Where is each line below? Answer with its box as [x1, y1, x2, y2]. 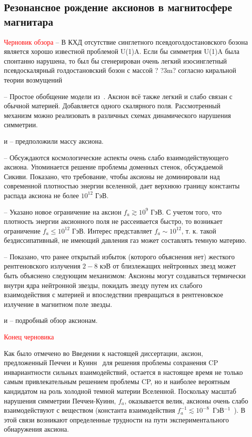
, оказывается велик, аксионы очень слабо [124, 395, 248, 405]
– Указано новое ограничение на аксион [4, 206, 122, 217]
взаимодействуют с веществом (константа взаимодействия [4, 405, 175, 415]
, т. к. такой [181, 225, 217, 235]
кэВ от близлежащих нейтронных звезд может [100, 261, 236, 271]
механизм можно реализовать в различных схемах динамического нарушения [4, 110, 231, 120]
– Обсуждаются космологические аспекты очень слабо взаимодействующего [4, 152, 229, 162]
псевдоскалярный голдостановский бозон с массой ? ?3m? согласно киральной [4, 65, 236, 75]
